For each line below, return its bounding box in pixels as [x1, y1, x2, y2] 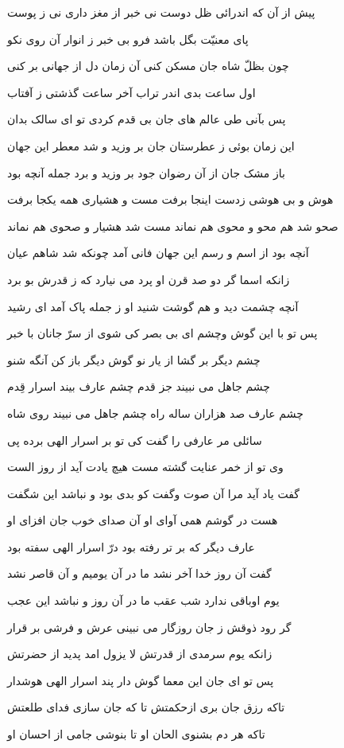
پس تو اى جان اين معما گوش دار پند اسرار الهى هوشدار [7, 672, 274, 688]
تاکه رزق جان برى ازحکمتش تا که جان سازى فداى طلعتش [7, 699, 285, 715]
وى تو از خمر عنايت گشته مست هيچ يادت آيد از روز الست [7, 458, 284, 475]
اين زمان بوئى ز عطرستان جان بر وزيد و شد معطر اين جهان [7, 137, 295, 154]
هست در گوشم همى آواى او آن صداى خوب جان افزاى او [7, 512, 278, 528]
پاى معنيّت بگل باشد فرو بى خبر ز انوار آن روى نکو [7, 30, 249, 47]
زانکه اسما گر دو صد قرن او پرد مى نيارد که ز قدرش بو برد [7, 271, 290, 287]
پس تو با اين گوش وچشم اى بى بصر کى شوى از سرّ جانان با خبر [7, 325, 318, 341]
